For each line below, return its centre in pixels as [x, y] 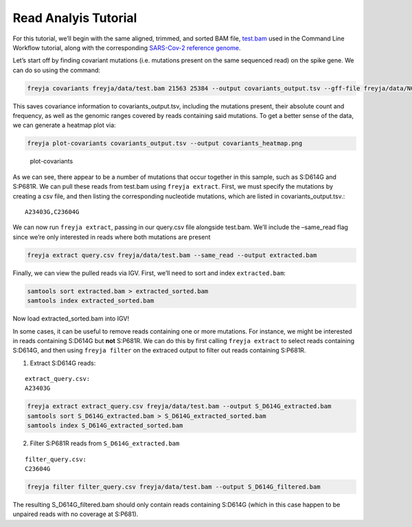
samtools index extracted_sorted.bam [91, 301]
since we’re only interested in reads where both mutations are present [112, 237]
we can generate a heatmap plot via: [64, 125]
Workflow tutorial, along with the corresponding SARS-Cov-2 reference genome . [127, 47]
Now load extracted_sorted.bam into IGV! [71, 318]
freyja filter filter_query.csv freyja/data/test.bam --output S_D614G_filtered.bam [174, 487]
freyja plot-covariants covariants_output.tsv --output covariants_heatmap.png [165, 143]
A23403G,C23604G [52, 212]
